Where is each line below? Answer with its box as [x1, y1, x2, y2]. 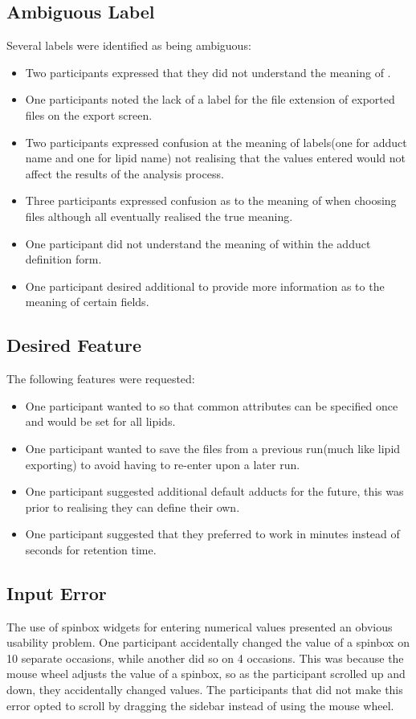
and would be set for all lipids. [25, 413, 176, 430]
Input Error [6, 580, 107, 605]
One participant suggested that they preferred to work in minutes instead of [25, 525, 400, 542]
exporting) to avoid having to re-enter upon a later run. [25, 456, 300, 472]
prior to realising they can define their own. [25, 498, 240, 515]
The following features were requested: [6, 370, 195, 387]
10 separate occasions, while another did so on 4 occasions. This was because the [6, 649, 404, 666]
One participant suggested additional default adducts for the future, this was [25, 483, 404, 500]
